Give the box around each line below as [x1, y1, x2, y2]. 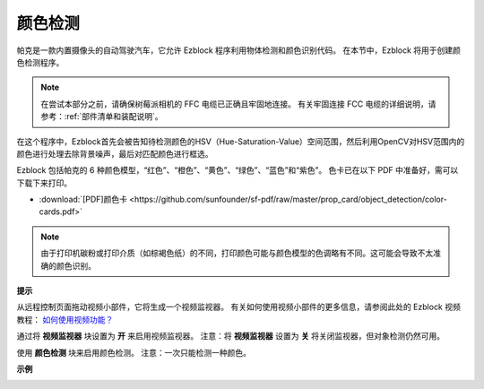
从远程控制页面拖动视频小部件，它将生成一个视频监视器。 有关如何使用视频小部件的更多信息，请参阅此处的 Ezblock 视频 [16, 301, 461, 313]
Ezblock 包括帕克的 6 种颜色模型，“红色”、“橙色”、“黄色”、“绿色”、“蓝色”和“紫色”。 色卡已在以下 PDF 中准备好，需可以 [16, 165, 459, 176]
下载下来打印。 [16, 177, 72, 188]
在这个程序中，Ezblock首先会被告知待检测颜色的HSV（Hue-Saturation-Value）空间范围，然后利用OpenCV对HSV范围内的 [16, 135, 465, 147]
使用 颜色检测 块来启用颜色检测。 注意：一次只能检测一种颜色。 [16, 347, 251, 358]
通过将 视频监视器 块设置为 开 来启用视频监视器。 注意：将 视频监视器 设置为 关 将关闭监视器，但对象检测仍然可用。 [16, 331, 445, 341]
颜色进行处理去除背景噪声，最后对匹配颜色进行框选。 [16, 148, 213, 159]
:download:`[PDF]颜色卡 [39, 194, 127, 205]
